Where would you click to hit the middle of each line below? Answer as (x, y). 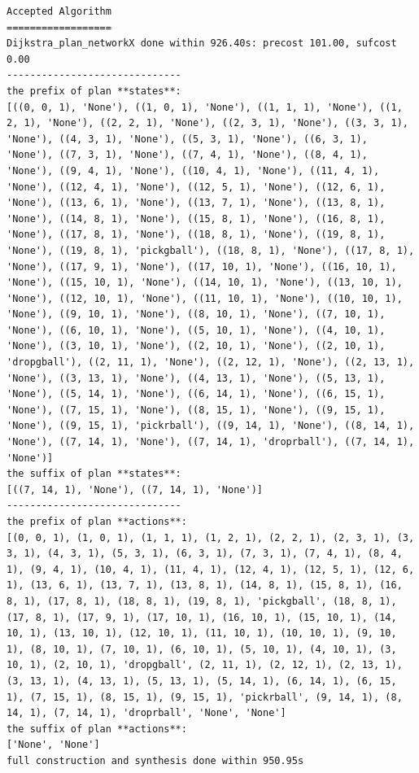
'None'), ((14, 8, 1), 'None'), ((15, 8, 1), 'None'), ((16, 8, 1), (196, 218)
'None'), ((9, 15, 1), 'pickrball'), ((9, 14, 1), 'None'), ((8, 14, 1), (211, 426)
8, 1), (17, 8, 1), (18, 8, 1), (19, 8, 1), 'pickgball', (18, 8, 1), (202, 601)
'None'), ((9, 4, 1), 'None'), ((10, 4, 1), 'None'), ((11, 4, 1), (193, 170)
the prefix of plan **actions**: (97, 522)
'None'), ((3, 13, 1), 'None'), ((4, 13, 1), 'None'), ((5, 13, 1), (196, 378)
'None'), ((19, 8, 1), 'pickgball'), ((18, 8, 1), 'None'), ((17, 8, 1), (211, 250)
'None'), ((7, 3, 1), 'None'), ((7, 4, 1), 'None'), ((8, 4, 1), (187, 155)
